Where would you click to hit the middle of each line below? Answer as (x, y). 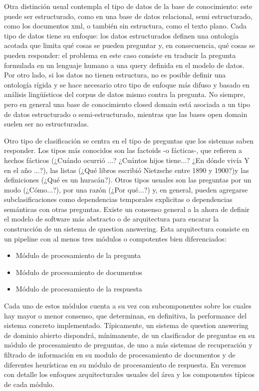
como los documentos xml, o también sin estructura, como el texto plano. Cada (126, 26)
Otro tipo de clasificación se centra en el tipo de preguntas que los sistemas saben (129, 140)
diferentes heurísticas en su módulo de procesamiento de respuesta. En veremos (125, 364)
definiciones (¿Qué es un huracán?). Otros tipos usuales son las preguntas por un (128, 180)
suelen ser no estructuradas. (46, 124)
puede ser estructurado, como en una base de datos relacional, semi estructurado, (128, 16)
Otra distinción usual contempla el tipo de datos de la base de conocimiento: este (128, 6)
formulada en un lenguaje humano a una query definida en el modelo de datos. (124, 65)
